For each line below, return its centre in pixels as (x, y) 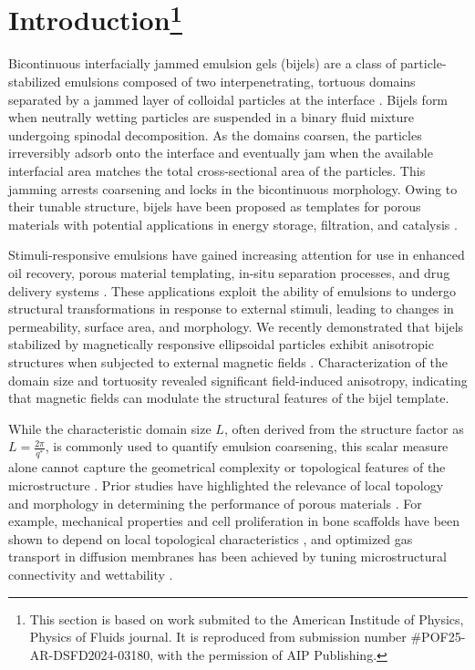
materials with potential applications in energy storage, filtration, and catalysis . (233, 224)
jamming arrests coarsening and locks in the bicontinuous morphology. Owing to (233, 188)
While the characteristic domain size (110, 428)
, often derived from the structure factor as (344, 428)
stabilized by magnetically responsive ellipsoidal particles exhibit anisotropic (221, 344)
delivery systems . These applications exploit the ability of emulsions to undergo (232, 290)
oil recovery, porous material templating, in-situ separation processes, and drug (229, 272)
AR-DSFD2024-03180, (92, 654)
